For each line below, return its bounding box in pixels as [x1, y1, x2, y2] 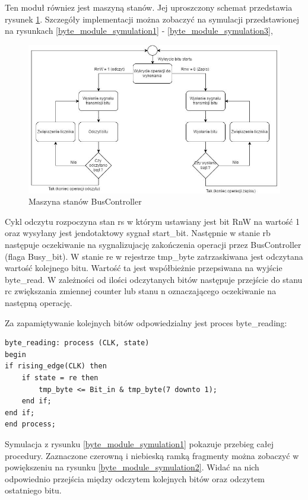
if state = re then [21, 373, 99, 382]
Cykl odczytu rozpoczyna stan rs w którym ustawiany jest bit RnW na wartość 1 [5, 215, 300, 227]
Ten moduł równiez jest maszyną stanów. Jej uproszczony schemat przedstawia [5, 1, 293, 13]
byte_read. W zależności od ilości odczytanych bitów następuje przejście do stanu [5, 273, 303, 285]
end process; [5, 420, 56, 429]
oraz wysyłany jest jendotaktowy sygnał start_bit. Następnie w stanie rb [5, 227, 271, 239]
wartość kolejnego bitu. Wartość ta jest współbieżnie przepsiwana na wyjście [5, 262, 282, 274]
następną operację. [5, 297, 72, 309]
